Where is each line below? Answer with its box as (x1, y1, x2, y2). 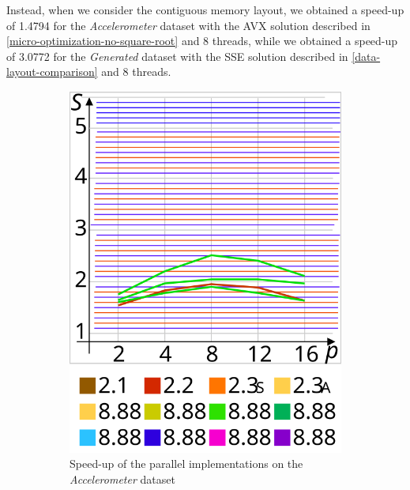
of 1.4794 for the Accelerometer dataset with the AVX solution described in (6, 17, 371, 33)
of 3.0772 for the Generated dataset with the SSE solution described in (6, 47, 348, 64)
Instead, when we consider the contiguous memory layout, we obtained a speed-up (6, 2, 404, 17)
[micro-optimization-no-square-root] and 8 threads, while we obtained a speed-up (6, 32, 398, 49)
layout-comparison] (6, 63, 98, 80)
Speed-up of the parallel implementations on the (70, 455, 303, 472)
